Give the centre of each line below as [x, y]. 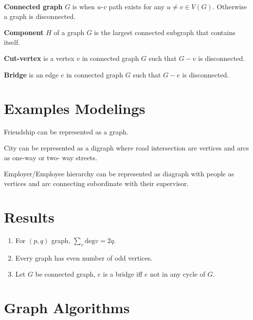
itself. [12, 42]
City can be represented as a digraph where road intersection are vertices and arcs [126, 148]
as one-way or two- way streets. [51, 157]
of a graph [69, 32]
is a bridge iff [123, 274]
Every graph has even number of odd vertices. [84, 257]
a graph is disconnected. [40, 16]
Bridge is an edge [31, 74]
